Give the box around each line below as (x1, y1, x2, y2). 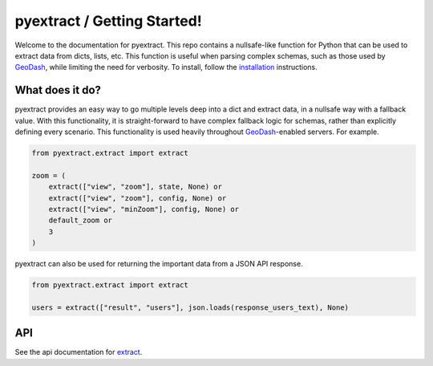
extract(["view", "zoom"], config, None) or (48, 193, 227, 202)
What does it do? (14, 83, 102, 97)
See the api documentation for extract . (14, 348, 143, 357)
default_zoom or (48, 216, 112, 225)
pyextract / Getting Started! (14, 12, 202, 30)
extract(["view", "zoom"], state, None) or (48, 182, 222, 192)
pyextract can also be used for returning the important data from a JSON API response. (14, 259, 304, 269)
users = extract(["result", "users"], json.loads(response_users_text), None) (31, 303, 349, 312)
